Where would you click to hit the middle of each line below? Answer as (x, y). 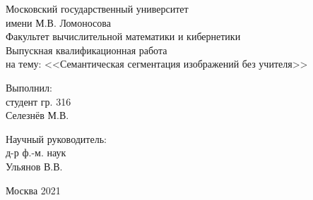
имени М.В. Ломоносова (58, 22)
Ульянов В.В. (34, 166)
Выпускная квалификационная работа (87, 50)
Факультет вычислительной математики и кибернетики (123, 36)
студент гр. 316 (39, 101)
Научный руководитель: (56, 138)
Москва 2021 (33, 190)
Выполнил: (29, 87)
